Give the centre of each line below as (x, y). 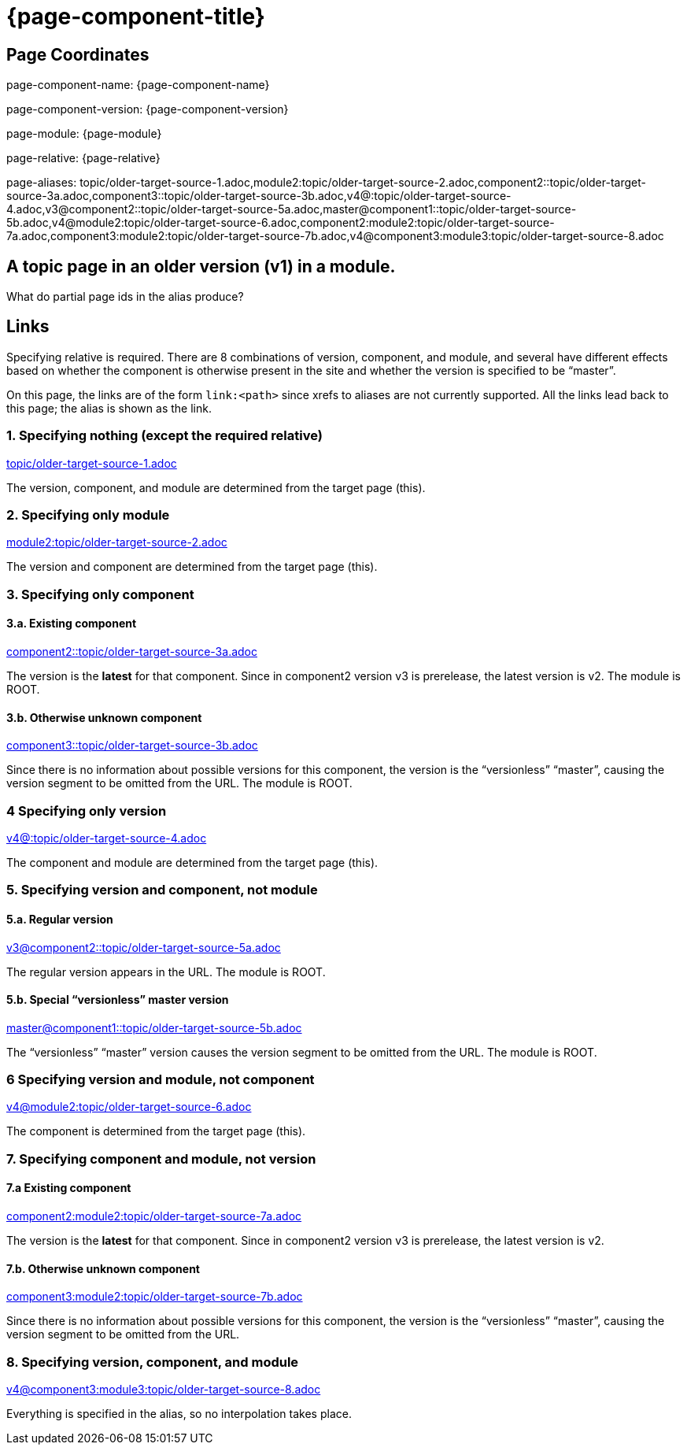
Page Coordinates (78, 54)
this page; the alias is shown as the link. (109, 408)
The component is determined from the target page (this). (156, 1131)
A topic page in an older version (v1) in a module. (201, 266)
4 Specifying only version (87, 811)
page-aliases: (42, 183)
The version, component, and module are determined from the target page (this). (216, 487)
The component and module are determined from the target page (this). (192, 862)
